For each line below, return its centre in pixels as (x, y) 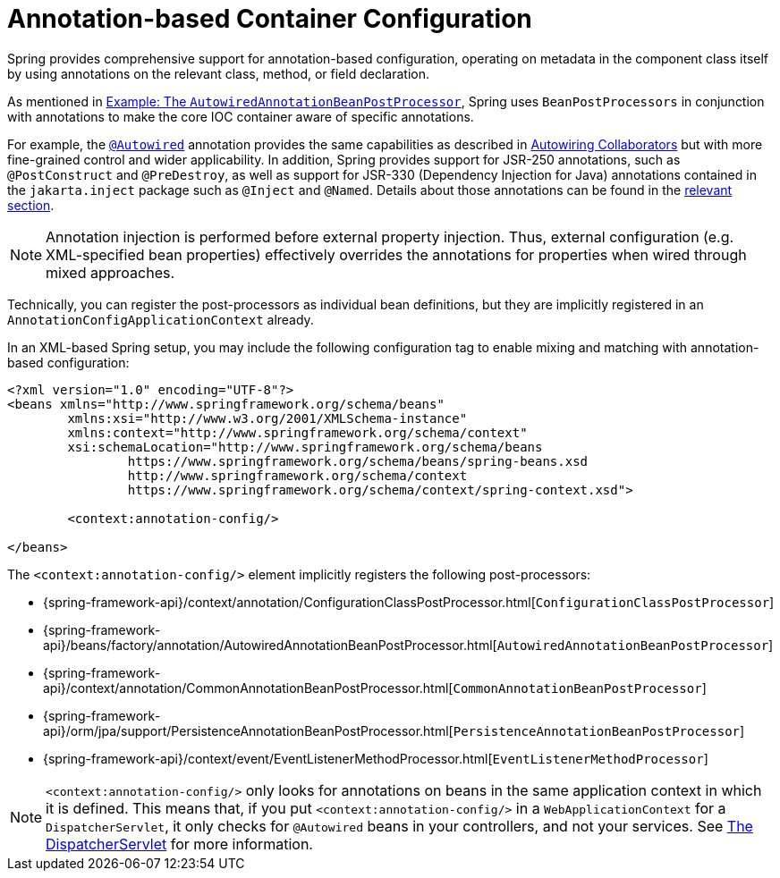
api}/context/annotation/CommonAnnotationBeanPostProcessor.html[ (248, 688)
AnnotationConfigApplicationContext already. (161, 319)
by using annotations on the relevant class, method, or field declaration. (218, 73)
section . (31, 205)
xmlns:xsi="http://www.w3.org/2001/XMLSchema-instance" (267, 418)
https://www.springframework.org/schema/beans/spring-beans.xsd (358, 461)
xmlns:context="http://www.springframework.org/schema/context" (297, 432)
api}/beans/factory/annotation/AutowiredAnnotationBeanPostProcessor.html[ (270, 645)
